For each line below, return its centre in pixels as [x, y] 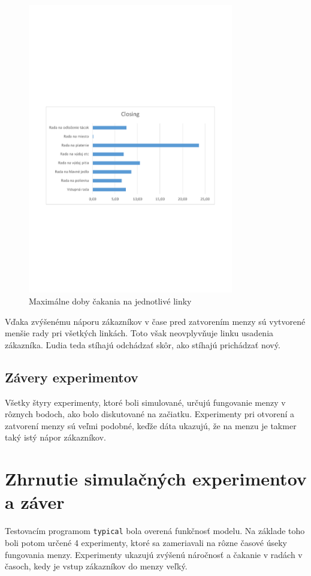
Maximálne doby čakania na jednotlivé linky [110, 301]
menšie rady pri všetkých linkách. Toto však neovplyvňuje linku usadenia [139, 333]
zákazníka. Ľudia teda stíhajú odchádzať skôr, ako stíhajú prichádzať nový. [143, 344]
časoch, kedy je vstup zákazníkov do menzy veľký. [96, 566]
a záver [35, 502]
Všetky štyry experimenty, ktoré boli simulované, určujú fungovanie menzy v [145, 402]
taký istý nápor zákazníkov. [55, 437]
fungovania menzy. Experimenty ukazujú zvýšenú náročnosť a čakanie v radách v [154, 554]
